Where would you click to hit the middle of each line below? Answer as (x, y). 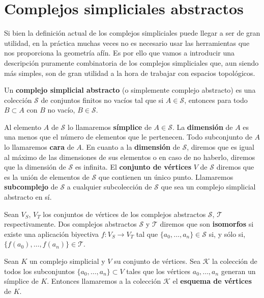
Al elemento (23, 127)
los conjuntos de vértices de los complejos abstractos (124, 214)
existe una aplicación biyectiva (51, 234)
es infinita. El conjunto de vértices (133, 167)
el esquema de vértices (212, 281)
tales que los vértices (158, 271)
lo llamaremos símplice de (110, 127)
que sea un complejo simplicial (208, 187)
